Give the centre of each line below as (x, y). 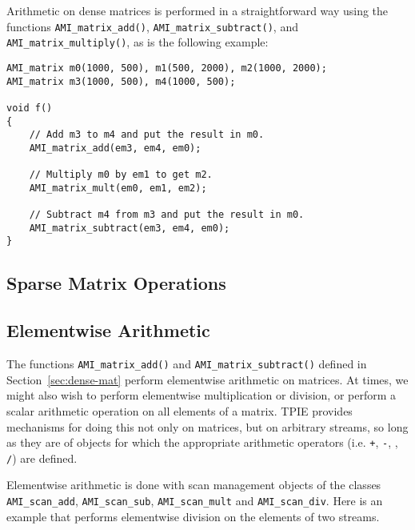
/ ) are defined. (42, 458)
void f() (30, 108)
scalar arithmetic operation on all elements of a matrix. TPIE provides (180, 410)
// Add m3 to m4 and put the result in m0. (147, 135)
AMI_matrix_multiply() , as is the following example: (138, 42)
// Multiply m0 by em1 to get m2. (121, 175)
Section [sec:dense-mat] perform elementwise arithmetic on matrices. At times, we (207, 379)
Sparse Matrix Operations (116, 283)
